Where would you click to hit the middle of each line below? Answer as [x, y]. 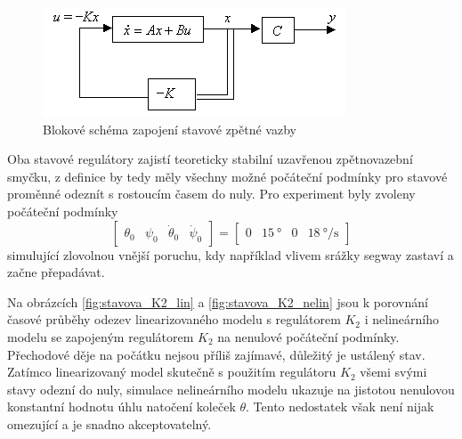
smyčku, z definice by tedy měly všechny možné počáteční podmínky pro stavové [227, 176]
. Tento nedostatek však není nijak [340, 406]
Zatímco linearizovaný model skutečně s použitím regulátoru [172, 372]
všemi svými [393, 372]
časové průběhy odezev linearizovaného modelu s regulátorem [174, 319]
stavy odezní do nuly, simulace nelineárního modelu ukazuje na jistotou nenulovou [231, 389]
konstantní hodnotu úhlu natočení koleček [122, 406]
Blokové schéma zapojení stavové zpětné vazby [170, 129]
